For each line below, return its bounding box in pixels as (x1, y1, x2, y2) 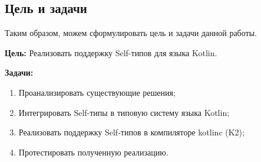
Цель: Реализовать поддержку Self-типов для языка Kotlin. (5, 46, 217, 59)
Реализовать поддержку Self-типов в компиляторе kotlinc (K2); (18, 126, 245, 138)
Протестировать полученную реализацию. (18, 145, 169, 158)
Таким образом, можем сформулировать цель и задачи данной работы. (5, 27, 257, 39)
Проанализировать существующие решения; (18, 86, 176, 98)
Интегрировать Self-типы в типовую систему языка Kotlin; (18, 106, 230, 118)
